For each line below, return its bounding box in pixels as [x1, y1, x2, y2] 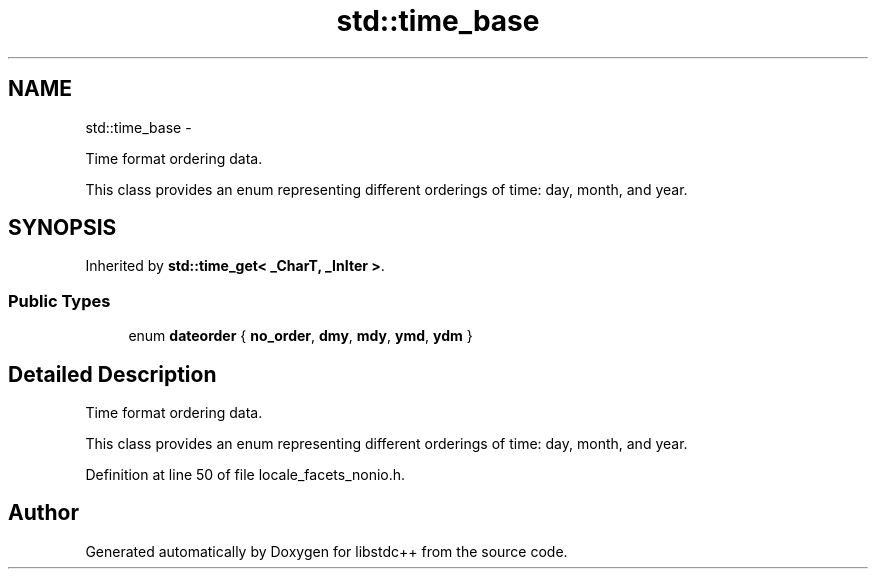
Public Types [8, 290, 111, 311]
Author [8, 500, 79, 526]
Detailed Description [8, 361, 217, 387]
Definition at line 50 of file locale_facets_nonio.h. [85, 466, 406, 484]
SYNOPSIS [8, 215, 117, 241]
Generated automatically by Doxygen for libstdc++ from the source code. [85, 542, 568, 560]
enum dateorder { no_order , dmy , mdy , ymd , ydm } [128, 327, 473, 345]
